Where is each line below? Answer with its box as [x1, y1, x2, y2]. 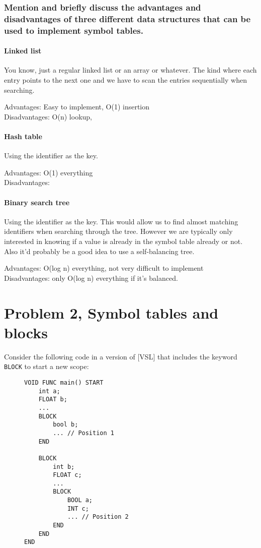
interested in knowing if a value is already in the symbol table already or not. [4, 236, 243, 247]
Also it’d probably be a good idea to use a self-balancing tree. [4, 246, 195, 256]
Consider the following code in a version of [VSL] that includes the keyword [4, 351, 237, 361]
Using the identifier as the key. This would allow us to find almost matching [4, 216, 238, 226]
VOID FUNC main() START [24, 379, 104, 386]
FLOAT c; [53, 471, 82, 479]
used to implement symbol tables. [4, 24, 143, 36]
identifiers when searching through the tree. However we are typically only [4, 226, 233, 236]
